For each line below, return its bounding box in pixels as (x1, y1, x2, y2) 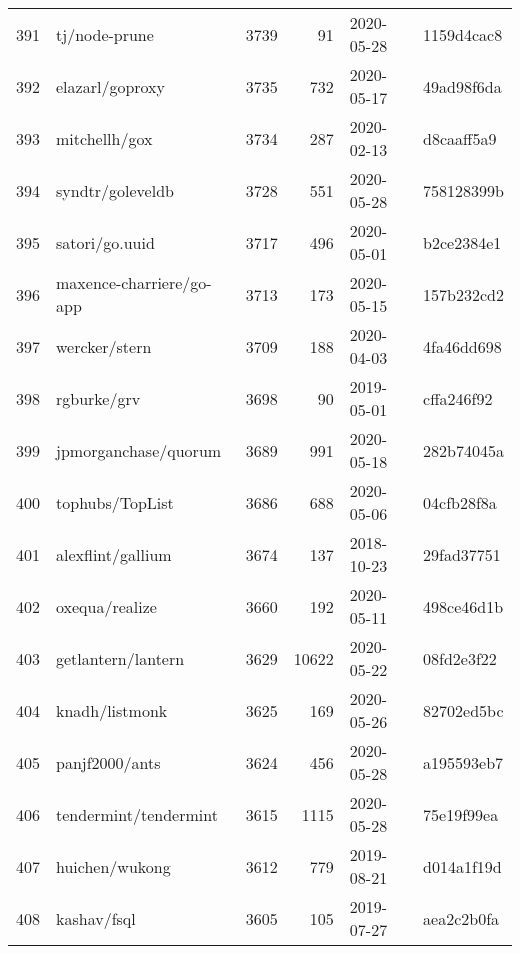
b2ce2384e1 (423, 230, 502, 254)
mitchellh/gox (56, 126, 153, 150)
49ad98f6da (423, 74, 502, 98)
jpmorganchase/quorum (56, 438, 222, 462)
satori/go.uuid (56, 230, 155, 254)
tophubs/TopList (56, 490, 174, 514)
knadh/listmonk (56, 698, 168, 722)
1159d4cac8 (423, 22, 503, 46)
